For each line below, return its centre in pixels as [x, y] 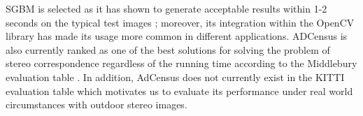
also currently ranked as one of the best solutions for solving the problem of [168, 49]
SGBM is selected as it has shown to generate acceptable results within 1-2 [166, 8]
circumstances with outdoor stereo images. [97, 104]
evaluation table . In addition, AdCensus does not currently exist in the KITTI [175, 77]
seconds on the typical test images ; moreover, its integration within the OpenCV [180, 22]
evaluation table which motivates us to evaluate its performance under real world [179, 90]
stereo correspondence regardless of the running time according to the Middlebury [181, 63]
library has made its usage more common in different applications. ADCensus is [177, 36]
